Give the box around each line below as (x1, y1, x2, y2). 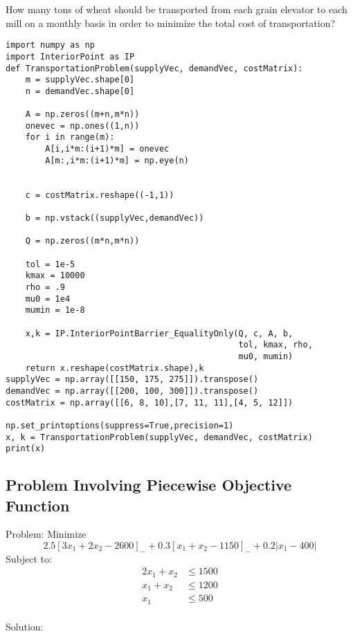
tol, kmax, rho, (238, 340, 313, 350)
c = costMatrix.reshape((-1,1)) (25, 190, 174, 200)
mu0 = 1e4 (25, 293, 71, 304)
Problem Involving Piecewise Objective (6, 474, 292, 496)
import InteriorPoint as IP (6, 51, 135, 62)
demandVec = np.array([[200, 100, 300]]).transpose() (6, 385, 259, 396)
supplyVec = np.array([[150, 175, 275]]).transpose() (6, 374, 259, 385)
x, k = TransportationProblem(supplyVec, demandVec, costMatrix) (6, 432, 313, 442)
